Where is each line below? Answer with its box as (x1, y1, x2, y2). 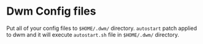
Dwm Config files (6, 4, 96, 18)
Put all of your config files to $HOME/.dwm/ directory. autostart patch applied (6, 24, 197, 32)
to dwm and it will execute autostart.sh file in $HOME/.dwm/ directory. (6, 31, 180, 38)
